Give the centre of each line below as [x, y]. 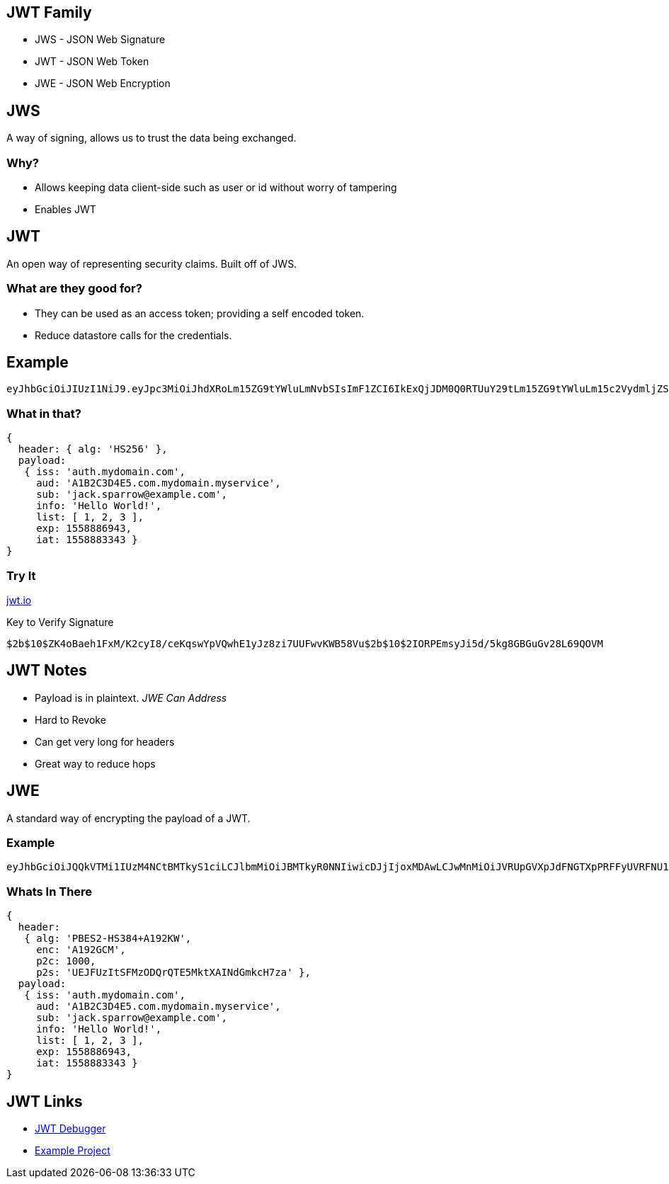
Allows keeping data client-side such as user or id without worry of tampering [216, 188]
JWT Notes [47, 671]
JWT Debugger [70, 1128]
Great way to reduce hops [95, 763]
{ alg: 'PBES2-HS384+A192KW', [108, 939]
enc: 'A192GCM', [81, 950]
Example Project [73, 1150]
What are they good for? [74, 289]
